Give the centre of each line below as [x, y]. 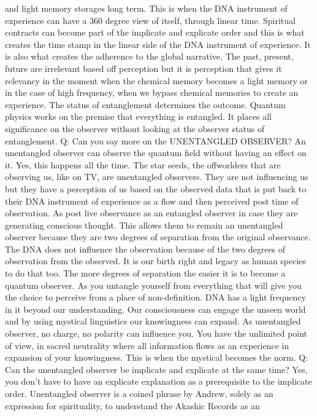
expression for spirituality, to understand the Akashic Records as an [132, 405]
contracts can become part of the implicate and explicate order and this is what [155, 32]
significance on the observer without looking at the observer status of [135, 128]
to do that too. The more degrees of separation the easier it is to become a [145, 273]
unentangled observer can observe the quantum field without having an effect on [156, 153]
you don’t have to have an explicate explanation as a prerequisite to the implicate [158, 381]
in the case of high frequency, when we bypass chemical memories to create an [152, 92]
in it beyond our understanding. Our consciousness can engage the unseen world [155, 309]
